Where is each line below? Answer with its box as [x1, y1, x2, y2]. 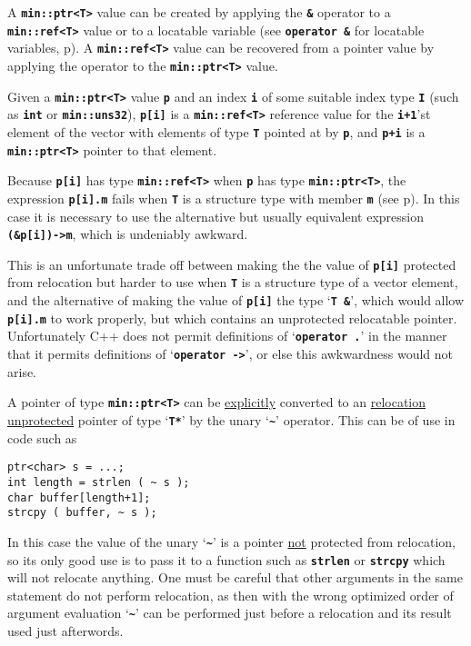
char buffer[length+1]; [7, 491, 151, 504]
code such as [7, 428, 77, 447]
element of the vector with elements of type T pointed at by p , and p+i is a [7, 122, 426, 141]
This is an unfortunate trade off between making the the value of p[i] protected [7, 254, 456, 273]
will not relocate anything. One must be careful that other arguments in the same [7, 568, 463, 587]
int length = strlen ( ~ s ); [7, 475, 190, 489]
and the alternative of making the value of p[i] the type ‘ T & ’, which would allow [7, 291, 465, 310]
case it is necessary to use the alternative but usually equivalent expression [7, 206, 425, 225]
